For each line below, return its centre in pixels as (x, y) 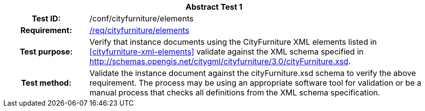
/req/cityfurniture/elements (139, 30)
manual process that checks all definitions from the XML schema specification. (235, 92)
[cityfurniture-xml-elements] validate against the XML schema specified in (226, 52)
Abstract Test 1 (214, 7)
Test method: (46, 83)
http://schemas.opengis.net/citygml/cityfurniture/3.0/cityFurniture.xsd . (220, 61)
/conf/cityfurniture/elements (142, 18)
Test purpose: (46, 52)
